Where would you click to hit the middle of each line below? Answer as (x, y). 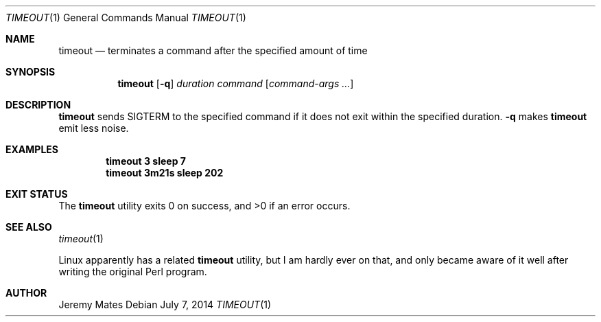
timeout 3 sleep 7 (146, 161)
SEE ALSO (29, 227)
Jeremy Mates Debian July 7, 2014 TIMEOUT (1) (165, 304)
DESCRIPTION (38, 105)
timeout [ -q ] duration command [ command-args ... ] (236, 83)
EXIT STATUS (37, 194)
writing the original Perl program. (133, 272)
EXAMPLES (32, 149)
